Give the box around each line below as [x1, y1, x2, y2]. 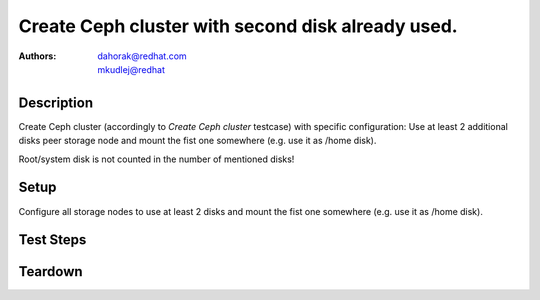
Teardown [18, 263, 84, 280]
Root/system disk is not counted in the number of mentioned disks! [18, 153, 295, 165]
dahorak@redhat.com [97, 50, 187, 62]
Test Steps [18, 231, 87, 249]
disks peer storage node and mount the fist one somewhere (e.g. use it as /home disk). [18, 135, 377, 147]
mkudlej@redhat [97, 63, 165, 75]
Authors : [18, 50, 57, 62]
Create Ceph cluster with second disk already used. [18, 15, 459, 37]
